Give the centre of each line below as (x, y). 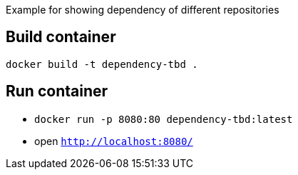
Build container (61, 37)
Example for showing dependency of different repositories (143, 10)
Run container (57, 91)
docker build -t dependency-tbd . (102, 64)
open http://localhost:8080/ (114, 141)
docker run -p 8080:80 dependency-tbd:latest (164, 119)
